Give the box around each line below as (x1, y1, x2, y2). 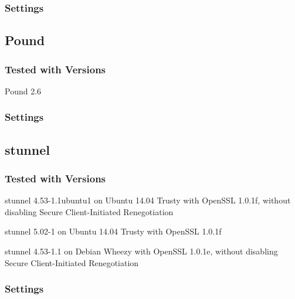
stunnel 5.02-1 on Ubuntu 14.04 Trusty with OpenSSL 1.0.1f (5, 225, 222, 237)
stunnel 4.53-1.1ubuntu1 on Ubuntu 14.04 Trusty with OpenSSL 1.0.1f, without (5, 194, 291, 206)
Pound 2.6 (5, 84, 42, 97)
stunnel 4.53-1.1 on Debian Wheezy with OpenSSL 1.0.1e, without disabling (5, 245, 278, 257)
